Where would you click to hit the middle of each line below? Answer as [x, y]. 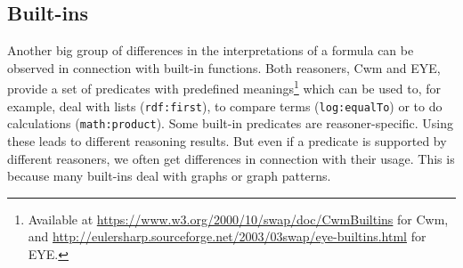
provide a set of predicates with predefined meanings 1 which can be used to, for [224, 87]
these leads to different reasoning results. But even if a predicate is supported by [227, 140]
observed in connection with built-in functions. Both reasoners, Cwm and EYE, [224, 67]
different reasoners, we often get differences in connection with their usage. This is [231, 158]
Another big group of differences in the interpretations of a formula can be [211, 50]
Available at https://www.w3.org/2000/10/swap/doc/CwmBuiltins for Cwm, [238, 219]
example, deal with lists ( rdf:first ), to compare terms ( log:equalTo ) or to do [225, 106]
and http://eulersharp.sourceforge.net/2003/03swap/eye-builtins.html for [227, 236]
